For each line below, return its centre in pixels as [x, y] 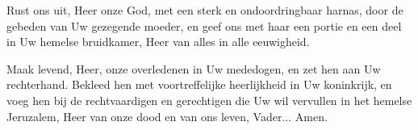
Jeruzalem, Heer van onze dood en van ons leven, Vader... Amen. [167, 116]
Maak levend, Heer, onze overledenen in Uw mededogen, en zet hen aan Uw [194, 68]
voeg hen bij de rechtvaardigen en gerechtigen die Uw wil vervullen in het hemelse [209, 100]
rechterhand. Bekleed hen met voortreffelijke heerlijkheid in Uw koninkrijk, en [199, 84]
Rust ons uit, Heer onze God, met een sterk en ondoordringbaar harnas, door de [205, 10]
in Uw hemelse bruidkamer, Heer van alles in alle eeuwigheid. [158, 42]
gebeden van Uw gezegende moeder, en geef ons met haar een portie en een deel [204, 25]
